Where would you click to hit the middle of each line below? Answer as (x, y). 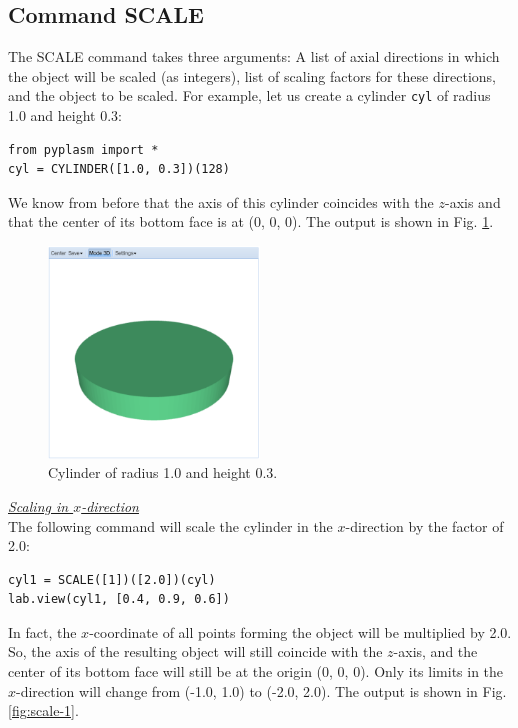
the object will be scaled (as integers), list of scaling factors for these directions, (252, 75)
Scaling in (38, 505)
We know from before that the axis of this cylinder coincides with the (221, 201)
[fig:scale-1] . (43, 710)
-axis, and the (435, 651)
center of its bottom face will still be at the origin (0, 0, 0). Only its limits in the (256, 671)
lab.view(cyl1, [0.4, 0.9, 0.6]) (119, 599)
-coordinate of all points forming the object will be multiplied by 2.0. (300, 631)
